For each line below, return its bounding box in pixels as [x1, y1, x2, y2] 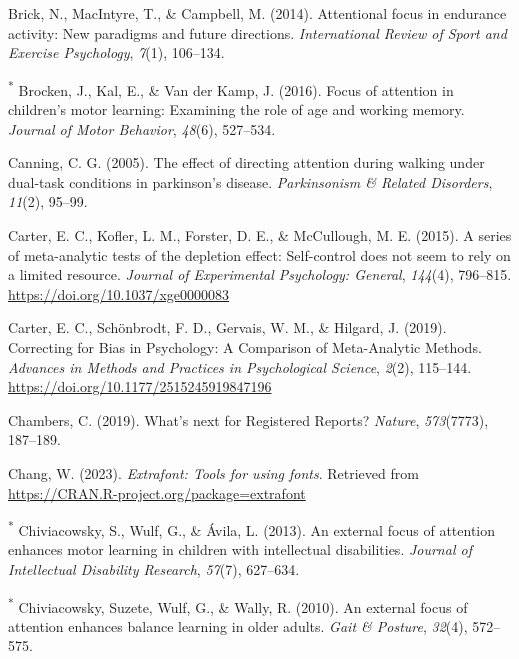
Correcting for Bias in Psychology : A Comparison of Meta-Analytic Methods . [8, 336, 482, 357]
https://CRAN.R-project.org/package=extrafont [8, 482, 306, 503]
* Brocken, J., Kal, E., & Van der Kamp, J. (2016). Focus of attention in [8, 76, 454, 100]
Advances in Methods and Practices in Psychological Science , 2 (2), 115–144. [8, 356, 472, 377]
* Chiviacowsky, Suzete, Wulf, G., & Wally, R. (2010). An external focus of [8, 593, 468, 617]
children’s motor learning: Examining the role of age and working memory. [8, 99, 465, 120]
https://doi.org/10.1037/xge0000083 [8, 283, 230, 304]
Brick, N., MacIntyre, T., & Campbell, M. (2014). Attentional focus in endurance [8, 3, 507, 23]
